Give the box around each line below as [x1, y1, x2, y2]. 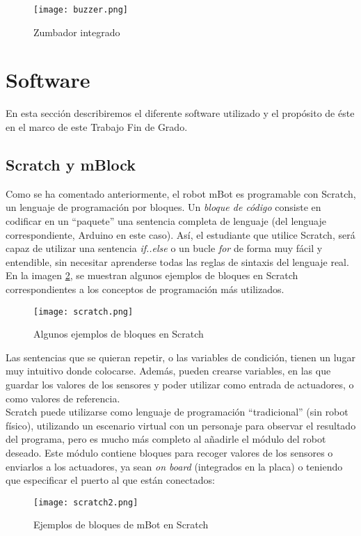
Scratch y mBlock [6, 153, 136, 175]
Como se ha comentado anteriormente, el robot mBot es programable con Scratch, [6, 186, 356, 200]
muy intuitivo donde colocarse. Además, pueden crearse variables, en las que [6, 363, 331, 378]
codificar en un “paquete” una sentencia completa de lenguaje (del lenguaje [6, 213, 326, 228]
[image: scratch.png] [33, 306, 134, 317]
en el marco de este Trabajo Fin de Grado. [6, 119, 188, 134]
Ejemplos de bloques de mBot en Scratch [33, 517, 209, 532]
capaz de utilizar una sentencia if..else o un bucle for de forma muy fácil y [6, 241, 323, 255]
